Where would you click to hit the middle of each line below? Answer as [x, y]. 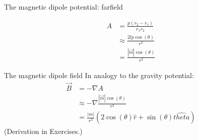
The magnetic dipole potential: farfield [63, 7]
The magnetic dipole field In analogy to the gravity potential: [99, 75]
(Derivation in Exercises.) [43, 131]
